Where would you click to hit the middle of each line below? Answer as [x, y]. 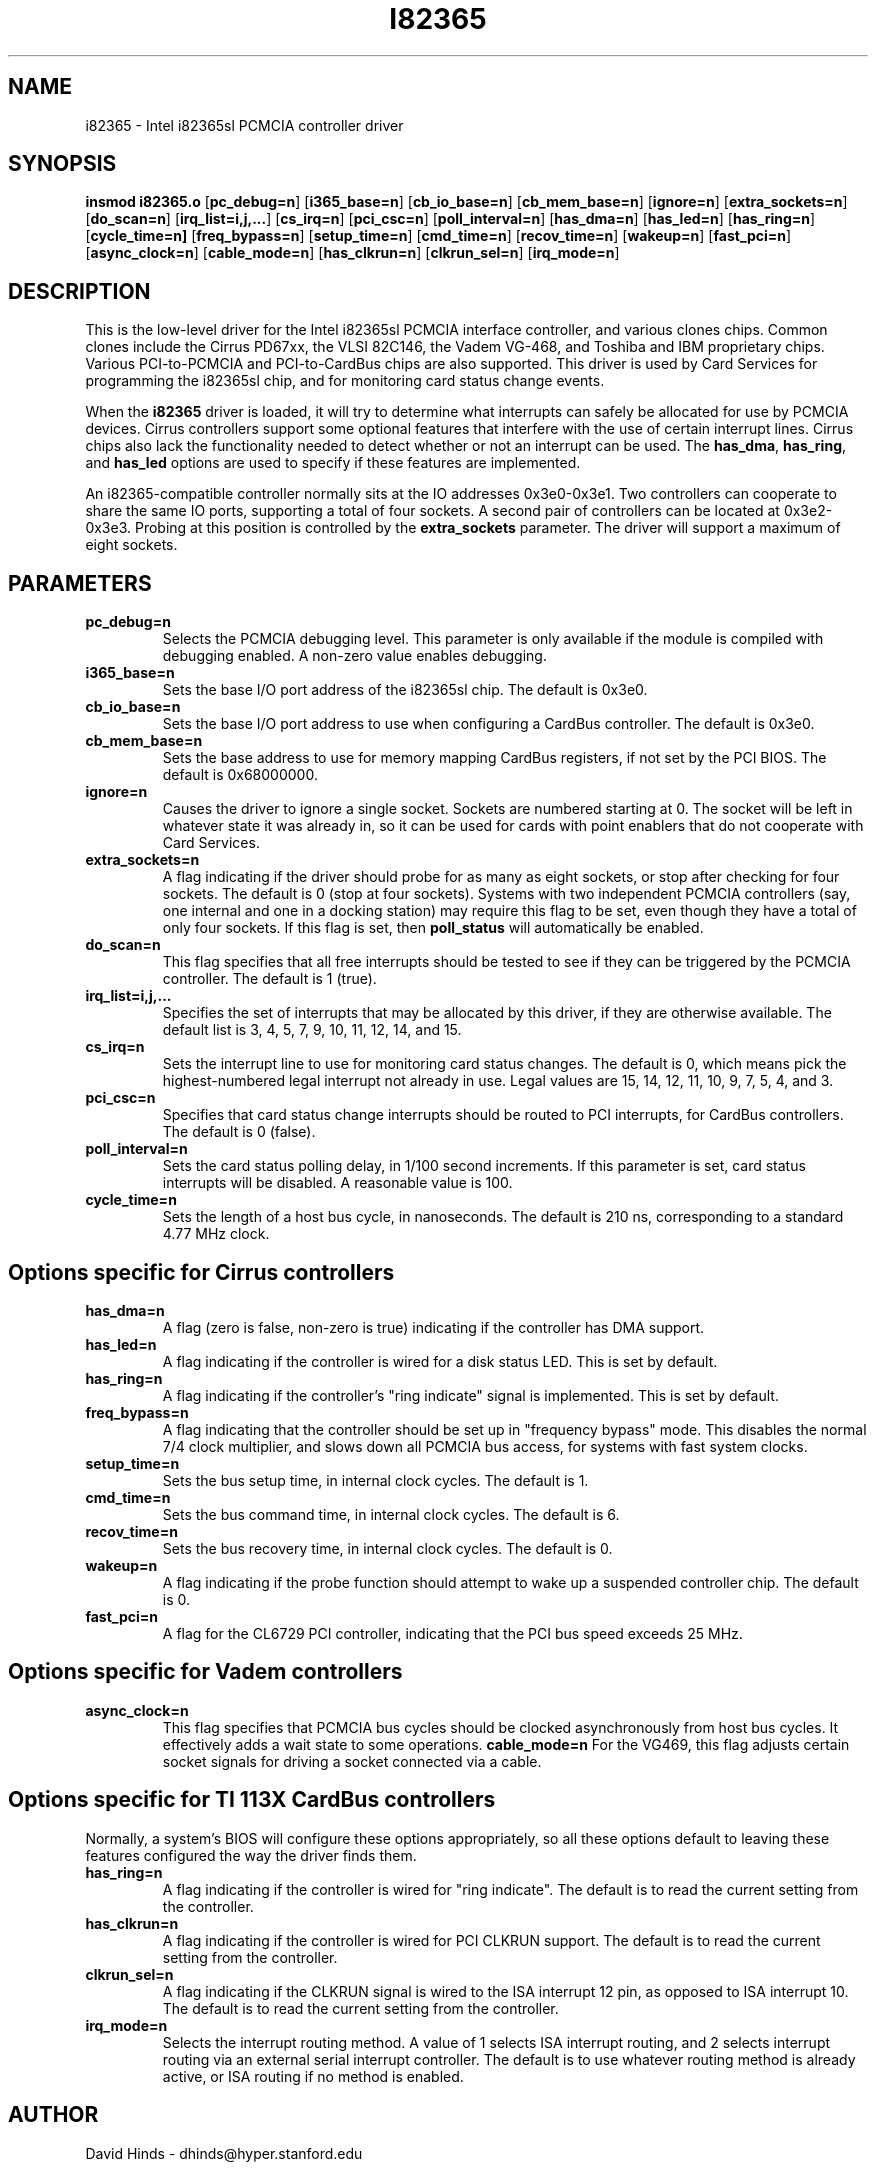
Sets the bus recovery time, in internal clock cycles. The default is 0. [387, 1548]
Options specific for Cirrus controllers [201, 1272]
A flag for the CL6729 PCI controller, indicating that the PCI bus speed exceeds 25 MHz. [452, 1633]
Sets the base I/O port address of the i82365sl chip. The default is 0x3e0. [405, 690]
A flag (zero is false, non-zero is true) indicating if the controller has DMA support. [433, 1327]
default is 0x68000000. [240, 775]
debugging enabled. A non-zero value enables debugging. [354, 656]
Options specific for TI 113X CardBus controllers [252, 1800]
